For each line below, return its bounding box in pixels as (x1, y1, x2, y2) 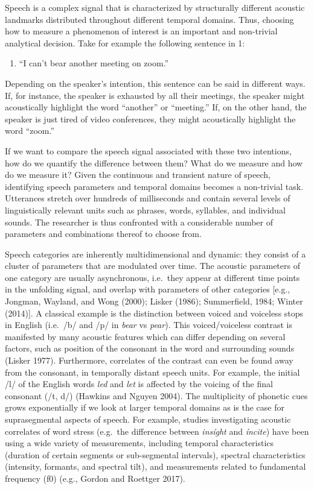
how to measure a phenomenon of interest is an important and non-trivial (5, 25, 278, 37)
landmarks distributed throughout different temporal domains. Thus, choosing (5, 13, 294, 25)
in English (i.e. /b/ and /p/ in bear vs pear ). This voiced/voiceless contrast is (5, 318, 292, 331)
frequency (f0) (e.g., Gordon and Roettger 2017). (5, 472, 185, 484)
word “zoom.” (5, 124, 55, 137)
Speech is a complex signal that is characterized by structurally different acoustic (5, 1, 305, 13)
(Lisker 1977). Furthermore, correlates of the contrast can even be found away (5, 354, 293, 367)
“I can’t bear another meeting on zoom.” (19, 57, 169, 69)
